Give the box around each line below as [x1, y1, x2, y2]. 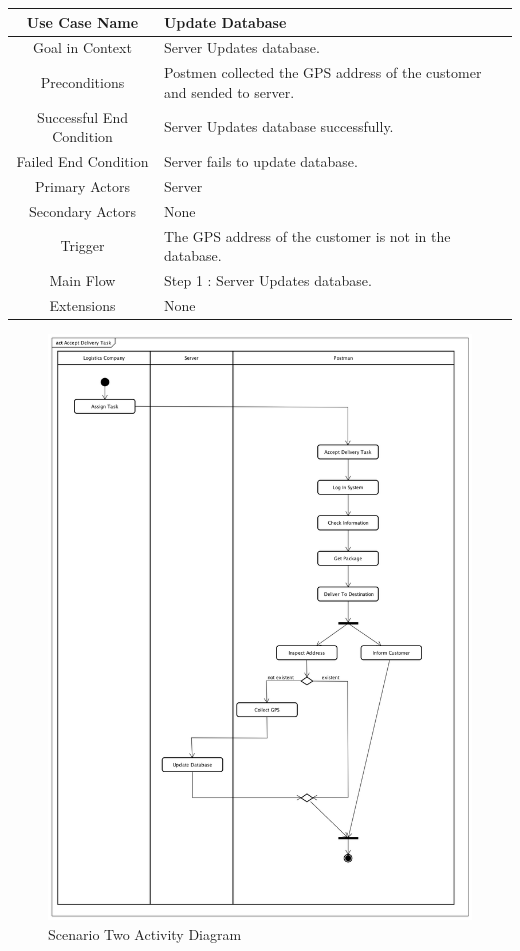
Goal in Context [33, 37, 132, 58]
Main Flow [49, 270, 116, 291]
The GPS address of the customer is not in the [163, 225, 451, 246]
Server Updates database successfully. [163, 116, 394, 137]
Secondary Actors [28, 200, 137, 221]
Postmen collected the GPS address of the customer [163, 62, 482, 83]
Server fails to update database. [163, 151, 358, 172]
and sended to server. [163, 81, 295, 102]
